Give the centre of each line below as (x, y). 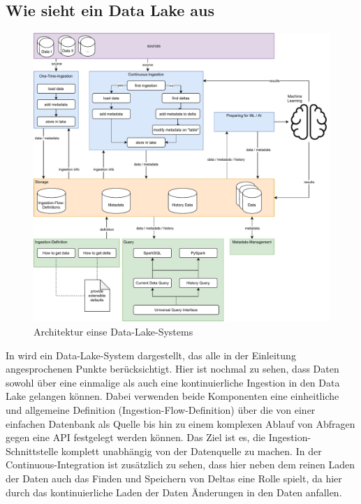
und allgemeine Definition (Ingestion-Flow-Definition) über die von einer (161, 410)
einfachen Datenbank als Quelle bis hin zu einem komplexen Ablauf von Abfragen (180, 423)
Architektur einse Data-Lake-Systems (113, 332)
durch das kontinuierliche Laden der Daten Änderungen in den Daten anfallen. (174, 492)
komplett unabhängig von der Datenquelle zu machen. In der (191, 451)
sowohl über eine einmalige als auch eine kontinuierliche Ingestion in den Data (173, 382)
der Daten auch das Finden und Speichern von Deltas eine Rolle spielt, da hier (174, 478)
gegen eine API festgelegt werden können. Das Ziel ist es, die (136, 437)
